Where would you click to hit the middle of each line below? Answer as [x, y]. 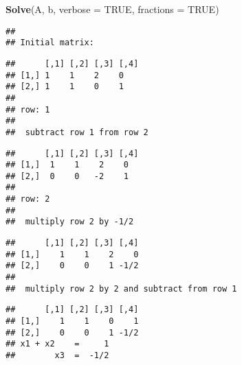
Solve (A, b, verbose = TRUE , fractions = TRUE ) [112, 9]
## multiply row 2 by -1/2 [70, 222]
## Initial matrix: [50, 43]
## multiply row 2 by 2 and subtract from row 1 [121, 289]
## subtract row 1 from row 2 [77, 132]
